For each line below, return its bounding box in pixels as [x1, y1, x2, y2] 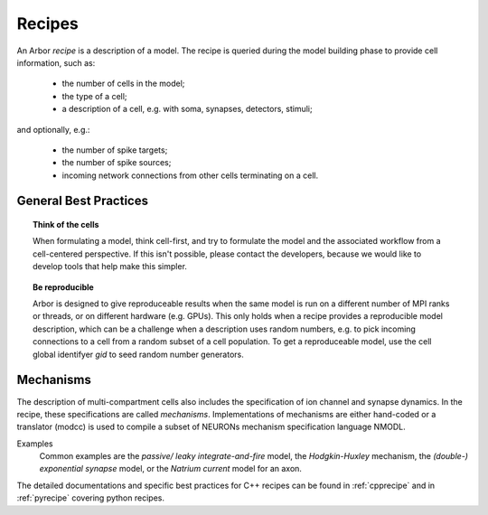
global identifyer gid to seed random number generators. [33, 349, 244, 360]
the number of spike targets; [61, 145, 168, 155]
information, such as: [16, 57, 96, 68]
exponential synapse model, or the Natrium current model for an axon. [39, 463, 303, 474]
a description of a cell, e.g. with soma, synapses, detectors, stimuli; [61, 104, 313, 115]
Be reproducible [33, 281, 94, 293]
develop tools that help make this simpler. [33, 261, 187, 272]
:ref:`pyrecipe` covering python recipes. [16, 492, 164, 503]
